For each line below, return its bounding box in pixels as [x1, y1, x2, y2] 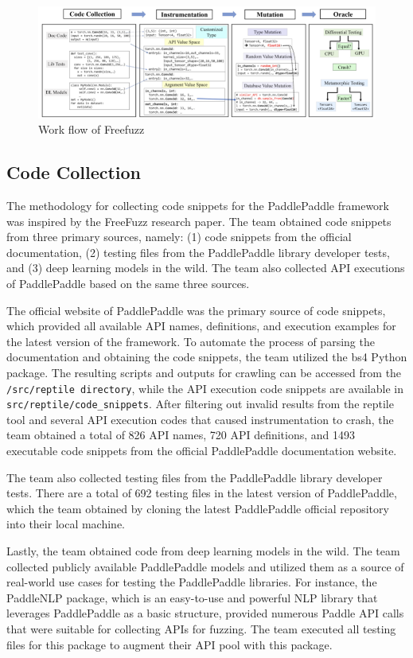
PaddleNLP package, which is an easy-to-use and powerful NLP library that [6, 589, 378, 605]
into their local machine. [6, 516, 125, 532]
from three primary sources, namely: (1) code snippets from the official [6, 228, 352, 245]
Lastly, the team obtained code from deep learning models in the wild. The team [6, 543, 400, 559]
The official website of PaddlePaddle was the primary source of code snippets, [6, 302, 386, 318]
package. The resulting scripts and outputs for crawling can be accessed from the [6, 364, 402, 380]
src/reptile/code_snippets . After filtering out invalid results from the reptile [6, 395, 394, 412]
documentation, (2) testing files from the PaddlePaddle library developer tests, [6, 243, 390, 260]
